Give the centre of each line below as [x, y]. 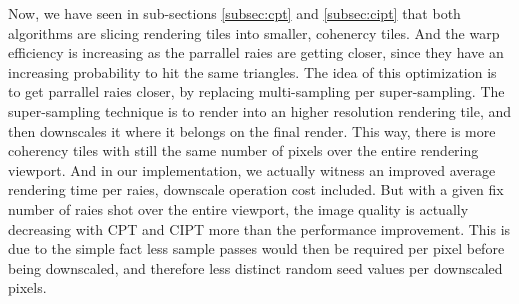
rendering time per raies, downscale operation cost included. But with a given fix [256, 189]
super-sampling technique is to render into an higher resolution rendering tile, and [260, 110]
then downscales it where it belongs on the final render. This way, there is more [252, 130]
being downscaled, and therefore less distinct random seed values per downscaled [255, 267]
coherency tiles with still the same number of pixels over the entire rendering [243, 150]
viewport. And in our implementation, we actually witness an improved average [252, 169]
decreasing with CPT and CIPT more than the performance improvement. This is [259, 228]
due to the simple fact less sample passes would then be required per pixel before [256, 248]
